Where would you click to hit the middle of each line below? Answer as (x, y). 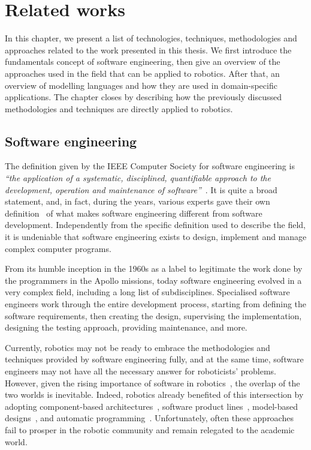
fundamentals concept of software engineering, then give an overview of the (143, 61)
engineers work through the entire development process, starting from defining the (156, 304)
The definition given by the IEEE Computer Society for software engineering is (150, 166)
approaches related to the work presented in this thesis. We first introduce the (148, 49)
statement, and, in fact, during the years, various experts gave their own (138, 201)
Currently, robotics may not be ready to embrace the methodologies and (138, 347)
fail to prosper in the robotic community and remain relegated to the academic (150, 429)
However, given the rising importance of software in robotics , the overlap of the (153, 382)
